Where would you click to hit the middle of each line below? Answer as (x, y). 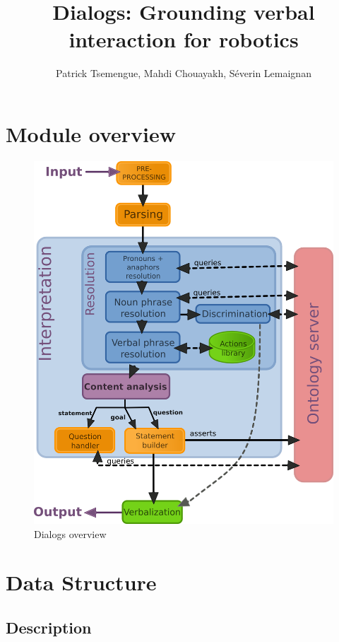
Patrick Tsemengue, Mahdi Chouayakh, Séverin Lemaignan (184, 73)
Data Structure (81, 582)
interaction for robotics (184, 39)
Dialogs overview (70, 533)
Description (49, 627)
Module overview (91, 133)
